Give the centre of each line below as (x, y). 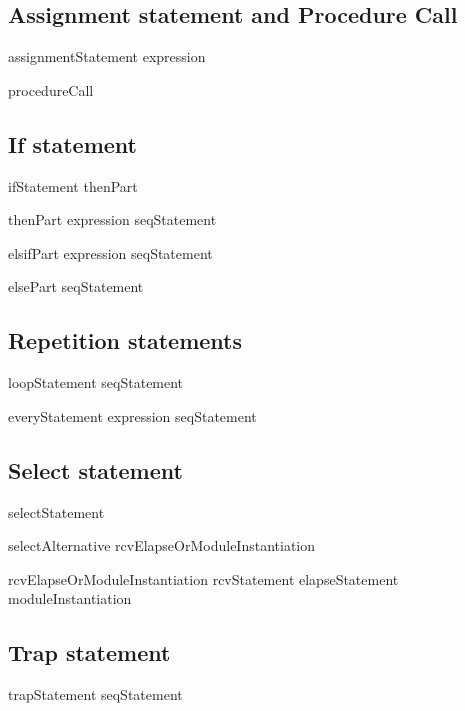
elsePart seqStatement (76, 286)
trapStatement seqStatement (95, 694)
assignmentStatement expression (107, 56)
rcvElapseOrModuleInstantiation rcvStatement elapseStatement (203, 578)
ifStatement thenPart (73, 185)
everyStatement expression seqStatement (132, 415)
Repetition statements (125, 340)
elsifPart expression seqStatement (110, 252)
